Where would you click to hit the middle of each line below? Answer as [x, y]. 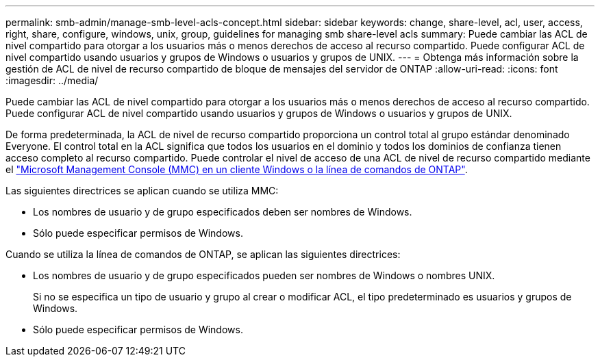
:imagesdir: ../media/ [52, 80]
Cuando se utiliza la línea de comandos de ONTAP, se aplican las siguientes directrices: [203, 254]
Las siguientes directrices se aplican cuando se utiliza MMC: [142, 191]
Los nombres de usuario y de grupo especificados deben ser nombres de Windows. [223, 212]
